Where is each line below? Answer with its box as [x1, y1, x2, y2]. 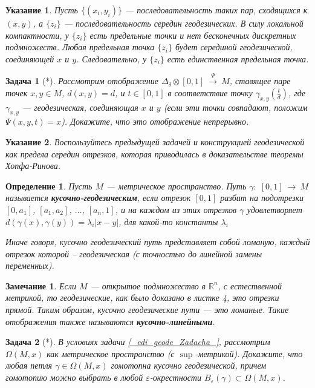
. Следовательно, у [76, 52, 147, 65]
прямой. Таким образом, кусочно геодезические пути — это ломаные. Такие [5, 303, 289, 316]
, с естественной [218, 279, 282, 292]
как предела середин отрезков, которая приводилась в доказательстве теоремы [5, 147, 304, 160]
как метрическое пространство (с [47, 347, 175, 360]
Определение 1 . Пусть [5, 179, 93, 192]
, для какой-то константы [119, 215, 218, 228]
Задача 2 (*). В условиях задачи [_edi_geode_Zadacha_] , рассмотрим [5, 335, 270, 348]
